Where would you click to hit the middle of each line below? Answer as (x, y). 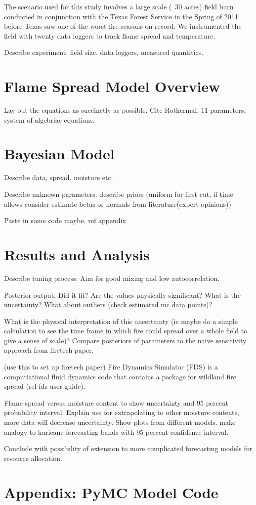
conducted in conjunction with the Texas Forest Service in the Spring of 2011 (121, 16)
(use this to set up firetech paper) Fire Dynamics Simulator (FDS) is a (111, 367)
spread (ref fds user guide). (45, 386)
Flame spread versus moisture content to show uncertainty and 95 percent (116, 402)
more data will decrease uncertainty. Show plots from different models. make (120, 422)
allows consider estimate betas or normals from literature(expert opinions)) (118, 204)
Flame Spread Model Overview (112, 86)
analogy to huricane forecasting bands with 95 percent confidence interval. (116, 432)
